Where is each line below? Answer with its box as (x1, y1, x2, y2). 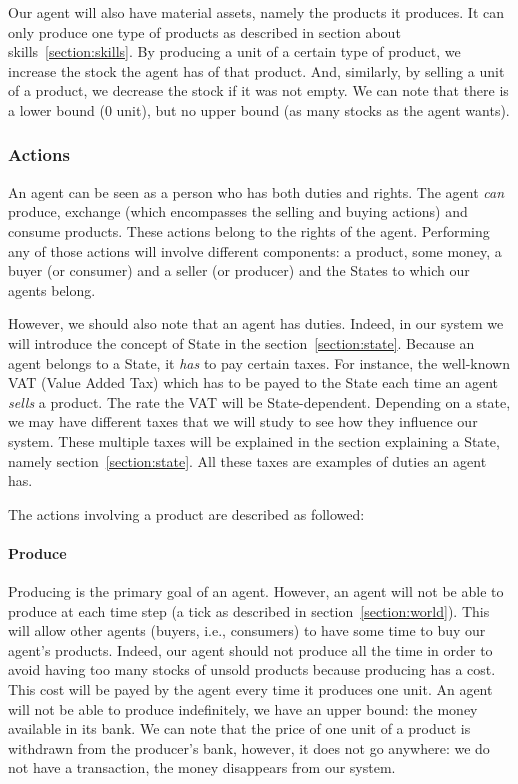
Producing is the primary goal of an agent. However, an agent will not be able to (8, 581, 504, 602)
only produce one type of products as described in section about (8, 21, 401, 42)
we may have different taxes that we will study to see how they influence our (8, 411, 478, 432)
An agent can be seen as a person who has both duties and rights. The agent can (8, 181, 505, 202)
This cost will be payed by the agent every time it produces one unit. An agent (8, 679, 493, 700)
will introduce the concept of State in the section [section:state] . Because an (8, 332, 475, 353)
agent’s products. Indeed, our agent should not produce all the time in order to (8, 639, 493, 660)
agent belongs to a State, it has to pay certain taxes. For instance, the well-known (8, 352, 510, 373)
